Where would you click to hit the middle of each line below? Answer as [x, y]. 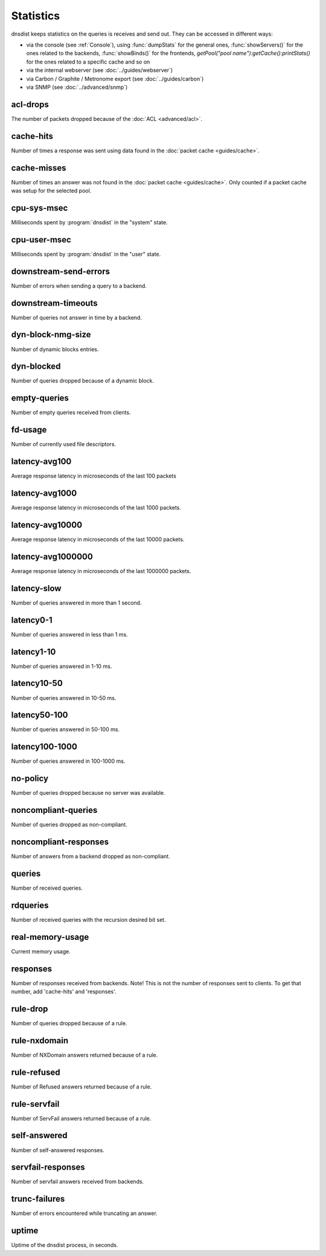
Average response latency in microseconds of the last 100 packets [94, 476]
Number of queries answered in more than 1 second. [76, 603]
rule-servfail [35, 1104]
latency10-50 [37, 683]
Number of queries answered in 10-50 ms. [64, 698]
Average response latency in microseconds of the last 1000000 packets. [101, 571]
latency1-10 [34, 652]
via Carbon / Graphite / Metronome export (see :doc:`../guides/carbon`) [115, 79]
